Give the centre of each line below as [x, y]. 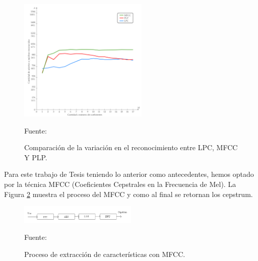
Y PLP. [36, 157]
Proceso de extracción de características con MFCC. [105, 254]
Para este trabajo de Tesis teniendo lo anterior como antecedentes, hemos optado [129, 174]
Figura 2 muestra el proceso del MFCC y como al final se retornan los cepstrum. [128, 194]
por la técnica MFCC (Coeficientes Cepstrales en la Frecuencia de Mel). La [120, 184]
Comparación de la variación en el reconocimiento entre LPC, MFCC [131, 147]
